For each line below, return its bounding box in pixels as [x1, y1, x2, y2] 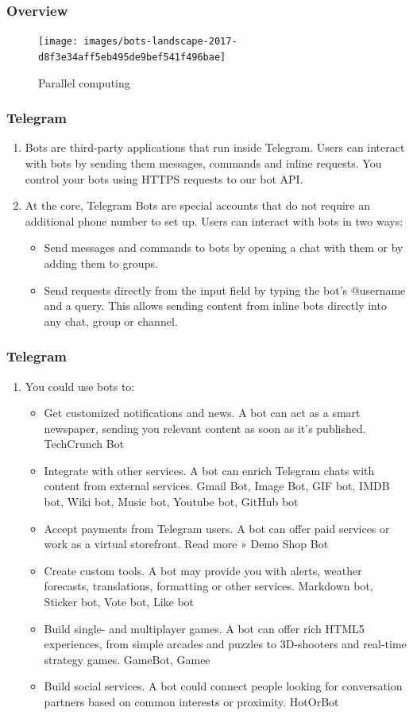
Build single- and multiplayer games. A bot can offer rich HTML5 [44, 620, 365, 636]
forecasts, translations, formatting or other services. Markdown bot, [44, 578, 373, 594]
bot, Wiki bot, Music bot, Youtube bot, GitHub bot [44, 493, 299, 510]
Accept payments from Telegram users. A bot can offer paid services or [44, 520, 390, 536]
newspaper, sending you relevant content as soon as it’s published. [44, 419, 366, 436]
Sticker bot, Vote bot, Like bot [44, 593, 195, 610]
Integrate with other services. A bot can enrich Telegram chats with [44, 462, 375, 478]
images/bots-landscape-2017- [83, 36, 237, 48]
